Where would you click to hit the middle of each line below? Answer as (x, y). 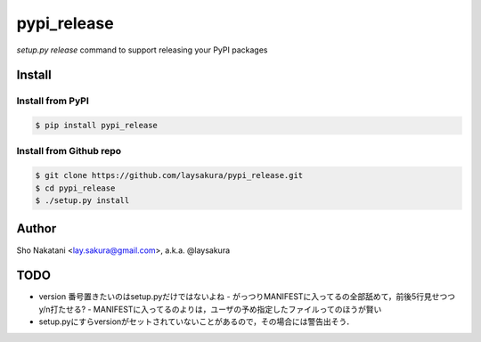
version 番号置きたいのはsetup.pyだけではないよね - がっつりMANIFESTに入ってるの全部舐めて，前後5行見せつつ (247, 297)
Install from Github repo (69, 151)
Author (37, 228)
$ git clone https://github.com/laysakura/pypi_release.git (169, 175)
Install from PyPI (53, 101)
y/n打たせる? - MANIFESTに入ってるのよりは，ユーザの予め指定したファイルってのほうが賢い (210, 309)
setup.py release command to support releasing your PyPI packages (142, 50)
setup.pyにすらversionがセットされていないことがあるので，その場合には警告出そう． (196, 322)
